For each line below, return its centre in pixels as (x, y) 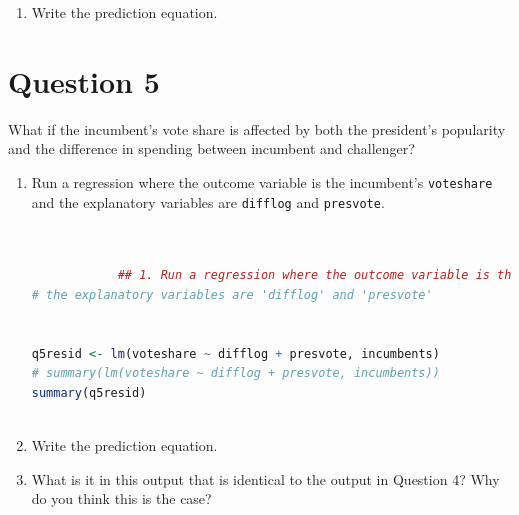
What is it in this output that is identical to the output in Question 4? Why (265, 478)
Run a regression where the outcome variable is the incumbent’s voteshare (262, 181)
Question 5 (84, 80)
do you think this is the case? (121, 498)
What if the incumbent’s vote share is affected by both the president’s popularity (257, 128)
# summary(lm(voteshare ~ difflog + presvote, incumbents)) (235, 373)
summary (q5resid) (89, 392)
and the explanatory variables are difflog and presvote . (208, 201)
